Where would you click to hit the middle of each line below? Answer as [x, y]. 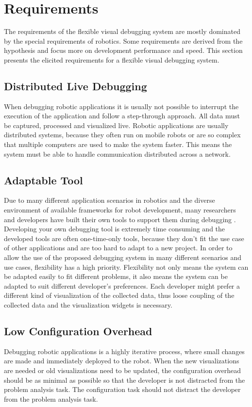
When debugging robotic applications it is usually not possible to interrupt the [121, 106]
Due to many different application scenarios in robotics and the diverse [109, 200]
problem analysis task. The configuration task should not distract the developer [122, 389]
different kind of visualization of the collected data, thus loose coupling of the [119, 295]
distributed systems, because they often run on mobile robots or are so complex [122, 135]
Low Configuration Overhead [78, 331]
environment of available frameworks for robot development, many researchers [120, 210]
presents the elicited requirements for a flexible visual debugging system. [112, 59]
